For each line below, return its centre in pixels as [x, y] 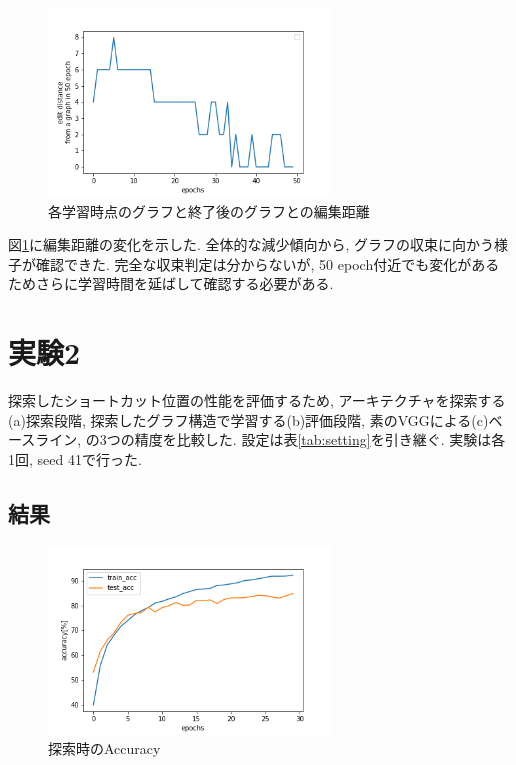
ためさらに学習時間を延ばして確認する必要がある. [171, 283]
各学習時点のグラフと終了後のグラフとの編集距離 [209, 210]
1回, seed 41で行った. [75, 458]
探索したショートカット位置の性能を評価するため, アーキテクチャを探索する [257, 400]
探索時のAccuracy [104, 748]
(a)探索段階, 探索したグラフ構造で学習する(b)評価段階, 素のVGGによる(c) [248, 419]
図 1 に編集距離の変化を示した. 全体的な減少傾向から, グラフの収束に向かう [251, 244]
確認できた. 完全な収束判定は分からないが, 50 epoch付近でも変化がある [267, 263]
